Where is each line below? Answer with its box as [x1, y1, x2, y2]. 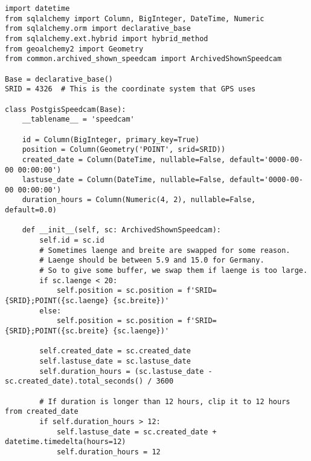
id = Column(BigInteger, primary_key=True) [22, 135, 200, 144]
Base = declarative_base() [5, 74, 113, 83]
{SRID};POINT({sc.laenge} [5, 296, 109, 306]
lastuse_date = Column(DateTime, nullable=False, [22, 175, 226, 185]
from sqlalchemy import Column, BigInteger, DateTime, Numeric [5, 14, 265, 23]
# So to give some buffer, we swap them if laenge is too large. [39, 266, 308, 275]
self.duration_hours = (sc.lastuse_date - [39, 367, 213, 376]
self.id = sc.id [39, 236, 104, 245]
